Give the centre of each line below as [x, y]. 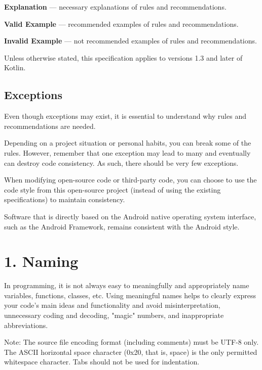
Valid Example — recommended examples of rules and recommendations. [121, 24]
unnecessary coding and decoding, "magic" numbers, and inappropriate [114, 315]
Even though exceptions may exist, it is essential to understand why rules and [125, 116]
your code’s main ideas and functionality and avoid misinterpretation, [112, 305]
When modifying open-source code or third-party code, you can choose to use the [130, 180]
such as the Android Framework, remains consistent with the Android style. [122, 226]
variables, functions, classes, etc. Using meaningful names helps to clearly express [130, 295]
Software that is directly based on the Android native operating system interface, [130, 216]
